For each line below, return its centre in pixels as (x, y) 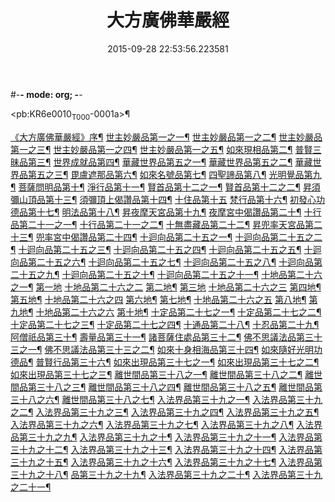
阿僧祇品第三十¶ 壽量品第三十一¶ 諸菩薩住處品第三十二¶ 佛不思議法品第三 (162, 337)
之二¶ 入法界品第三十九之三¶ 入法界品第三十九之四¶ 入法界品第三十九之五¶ (165, 412)
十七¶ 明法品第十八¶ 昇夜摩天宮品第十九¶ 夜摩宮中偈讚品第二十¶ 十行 (179, 212)
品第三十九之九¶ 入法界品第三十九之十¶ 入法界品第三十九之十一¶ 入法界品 (162, 437)
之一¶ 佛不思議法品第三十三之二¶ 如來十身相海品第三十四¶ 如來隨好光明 (166, 349)
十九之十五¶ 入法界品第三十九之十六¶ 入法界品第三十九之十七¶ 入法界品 (166, 462)
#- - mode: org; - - (46, 94)
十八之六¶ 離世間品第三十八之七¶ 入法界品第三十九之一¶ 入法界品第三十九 (170, 399)
